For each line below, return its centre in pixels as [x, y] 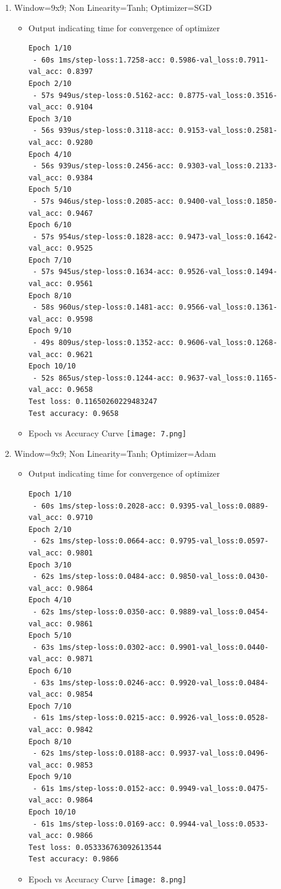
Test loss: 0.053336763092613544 [95, 847]
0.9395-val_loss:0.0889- [219, 506]
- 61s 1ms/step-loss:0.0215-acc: [99, 718]
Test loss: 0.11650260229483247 [93, 402]
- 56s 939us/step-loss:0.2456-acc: [104, 166]
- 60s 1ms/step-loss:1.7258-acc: [99, 60]
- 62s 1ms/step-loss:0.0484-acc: [99, 577]
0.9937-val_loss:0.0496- [219, 753]
